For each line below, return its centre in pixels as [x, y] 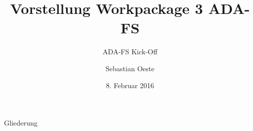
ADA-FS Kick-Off [130, 52]
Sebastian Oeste [130, 68]
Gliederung [21, 123]
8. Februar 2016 [130, 85]
